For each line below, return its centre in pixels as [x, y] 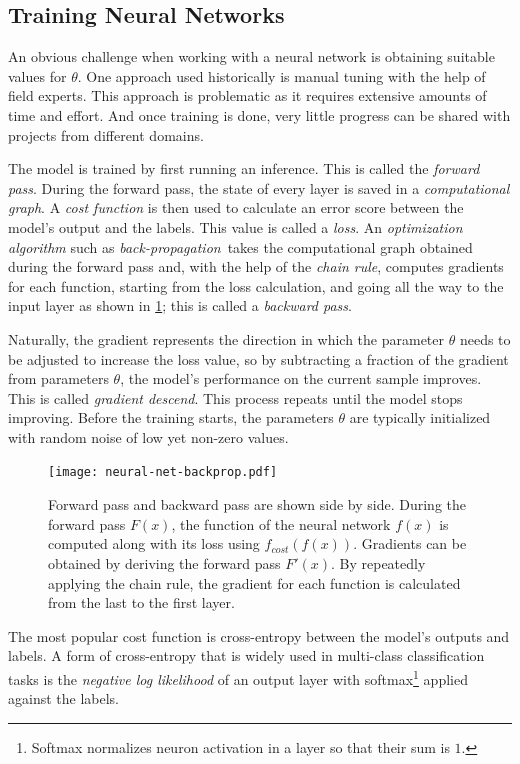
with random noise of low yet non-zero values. [148, 436]
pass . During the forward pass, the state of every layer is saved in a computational [259, 187]
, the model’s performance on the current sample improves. [301, 378]
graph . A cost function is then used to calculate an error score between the [236, 207]
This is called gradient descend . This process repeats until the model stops [235, 397]
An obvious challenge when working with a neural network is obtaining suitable [251, 56]
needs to [485, 338]
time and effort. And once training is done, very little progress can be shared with [259, 114]
